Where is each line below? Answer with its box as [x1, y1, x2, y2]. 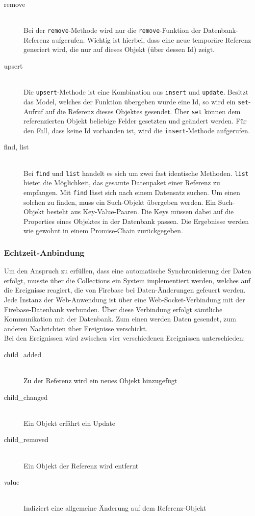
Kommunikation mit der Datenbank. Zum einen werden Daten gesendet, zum [4, 314, 236, 324]
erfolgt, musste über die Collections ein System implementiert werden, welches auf [4, 275, 251, 285]
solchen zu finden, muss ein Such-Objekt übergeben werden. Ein [24, 197, 216, 207]
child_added [4, 349, 42, 359]
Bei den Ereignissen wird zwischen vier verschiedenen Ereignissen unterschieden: [4, 333, 245, 343]
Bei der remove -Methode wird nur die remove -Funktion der [24, 25, 201, 35]
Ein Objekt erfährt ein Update [24, 418, 115, 428]
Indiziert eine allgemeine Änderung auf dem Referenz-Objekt [24, 503, 206, 513]
